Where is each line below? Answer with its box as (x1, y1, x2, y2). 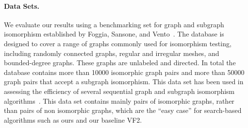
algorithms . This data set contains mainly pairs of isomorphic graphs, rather (4, 95, 234, 106)
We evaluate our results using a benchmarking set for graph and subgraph (4, 19, 224, 29)
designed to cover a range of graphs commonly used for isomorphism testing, (4, 38, 231, 48)
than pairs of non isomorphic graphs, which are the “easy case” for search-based (4, 105, 242, 115)
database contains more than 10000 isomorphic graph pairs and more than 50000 (4, 67, 245, 77)
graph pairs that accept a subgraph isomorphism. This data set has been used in (4, 76, 244, 87)
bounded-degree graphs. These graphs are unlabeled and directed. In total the (4, 57, 236, 68)
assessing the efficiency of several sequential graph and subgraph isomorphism (4, 86, 235, 96)
